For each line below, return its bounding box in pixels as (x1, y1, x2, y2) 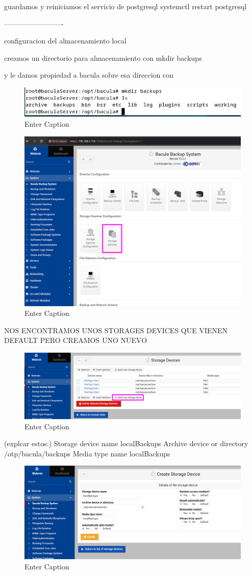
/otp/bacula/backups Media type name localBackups (4, 448, 170, 458)
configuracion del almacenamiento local (4, 35, 127, 46)
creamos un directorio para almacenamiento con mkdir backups (4, 52, 202, 63)
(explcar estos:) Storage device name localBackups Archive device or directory (4, 438, 248, 449)
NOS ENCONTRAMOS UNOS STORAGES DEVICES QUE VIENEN (4, 325, 228, 335)
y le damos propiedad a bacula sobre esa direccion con (4, 70, 174, 80)
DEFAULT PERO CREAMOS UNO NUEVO (4, 335, 147, 346)
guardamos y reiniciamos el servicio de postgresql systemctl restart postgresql (4, 1, 247, 11)
